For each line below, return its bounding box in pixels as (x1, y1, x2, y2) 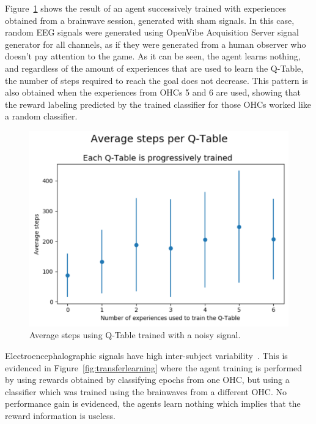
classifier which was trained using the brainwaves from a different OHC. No (5, 385, 287, 398)
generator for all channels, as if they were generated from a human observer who (5, 37, 306, 50)
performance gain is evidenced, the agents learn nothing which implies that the (5, 397, 301, 410)
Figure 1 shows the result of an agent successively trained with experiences (5, 2, 287, 14)
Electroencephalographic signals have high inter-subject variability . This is (5, 349, 288, 362)
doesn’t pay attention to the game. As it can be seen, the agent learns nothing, (5, 50, 301, 62)
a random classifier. (5, 110, 78, 123)
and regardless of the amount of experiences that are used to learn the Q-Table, (5, 61, 304, 74)
